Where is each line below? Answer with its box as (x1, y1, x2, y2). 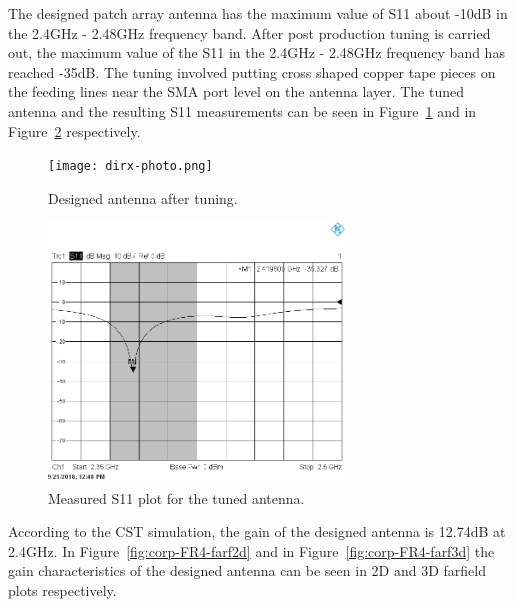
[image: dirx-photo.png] (48, 159, 213, 174)
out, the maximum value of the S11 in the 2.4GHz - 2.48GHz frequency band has (8, 42, 505, 63)
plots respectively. (8, 580, 117, 601)
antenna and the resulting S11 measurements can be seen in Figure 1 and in (8, 100, 477, 121)
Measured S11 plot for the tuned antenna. (48, 487, 305, 508)
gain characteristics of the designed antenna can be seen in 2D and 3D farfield (8, 560, 486, 581)
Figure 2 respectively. (8, 120, 141, 141)
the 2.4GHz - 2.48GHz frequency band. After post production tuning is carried (8, 22, 491, 43)
